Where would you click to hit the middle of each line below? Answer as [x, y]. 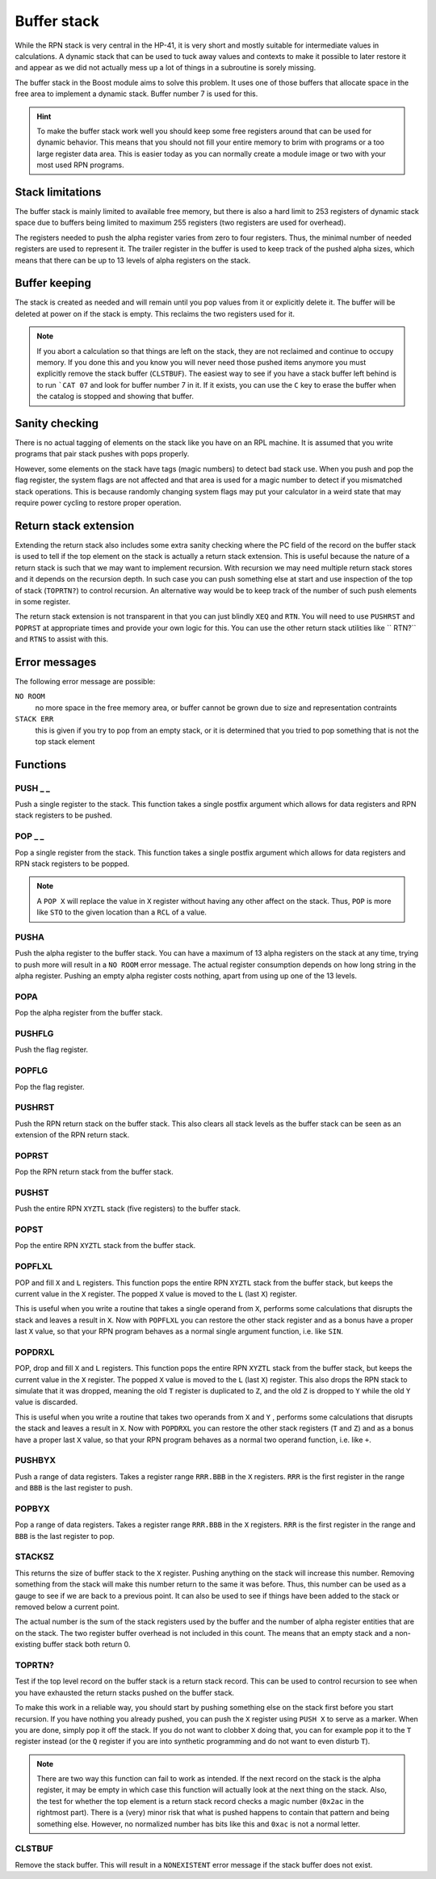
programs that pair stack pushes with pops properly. [102, 454]
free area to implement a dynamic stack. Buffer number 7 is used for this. [136, 94]
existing [28, 1645]
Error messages [56, 662]
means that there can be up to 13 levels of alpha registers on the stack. [133, 260]
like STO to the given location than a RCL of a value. [122, 912]
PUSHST [32, 1192]
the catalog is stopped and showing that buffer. [115, 397]
